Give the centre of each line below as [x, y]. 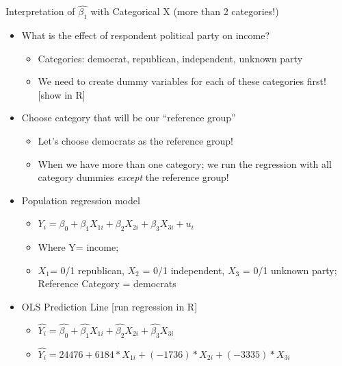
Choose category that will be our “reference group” [129, 118]
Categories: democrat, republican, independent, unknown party [170, 58]
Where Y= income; [78, 247]
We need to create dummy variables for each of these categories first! [182, 81]
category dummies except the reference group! [133, 177]
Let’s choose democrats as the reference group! [135, 140]
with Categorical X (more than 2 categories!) [185, 11]
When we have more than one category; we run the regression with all [185, 163]
